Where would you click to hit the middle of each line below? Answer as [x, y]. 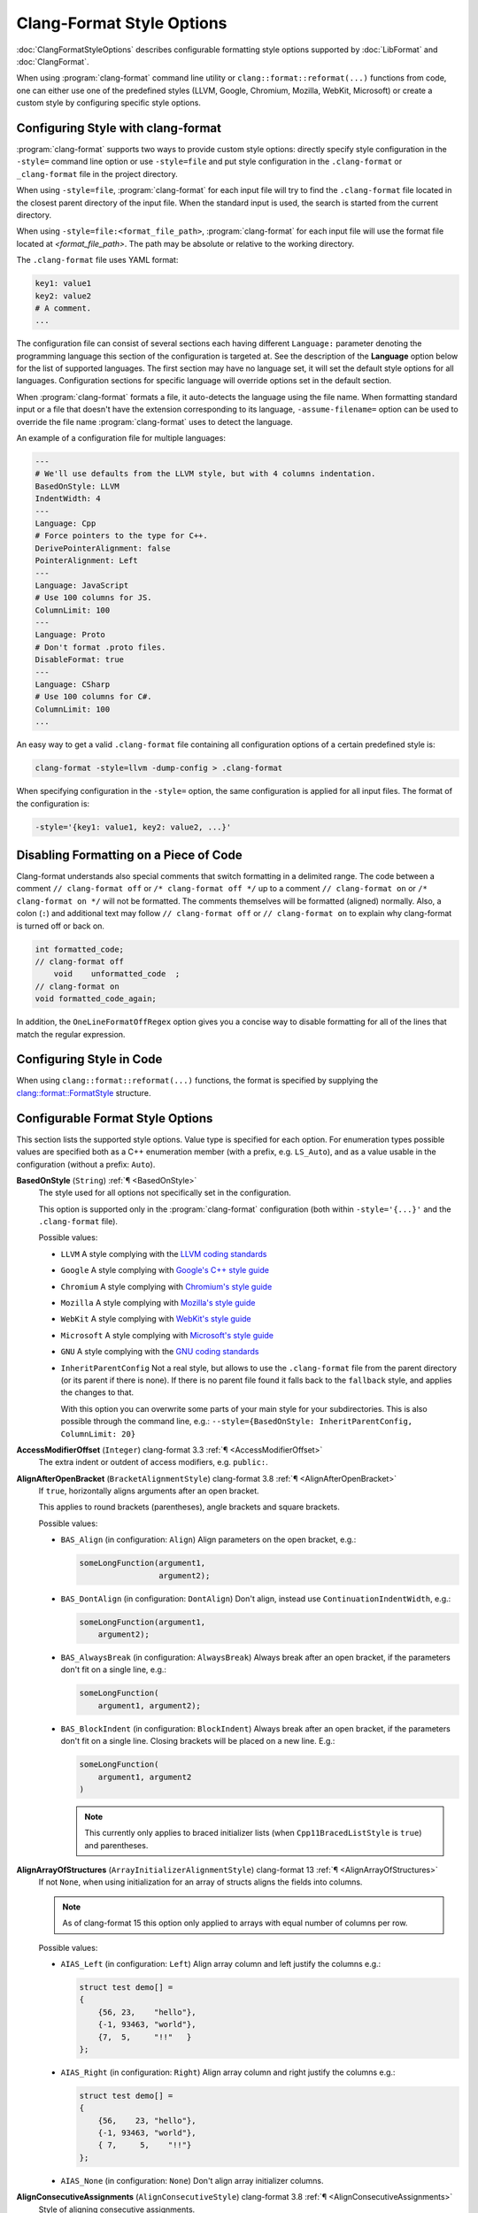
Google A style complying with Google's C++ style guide [165, 1270]
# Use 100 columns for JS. [93, 598]
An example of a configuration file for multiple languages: [121, 438]
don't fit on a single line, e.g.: [114, 1669]
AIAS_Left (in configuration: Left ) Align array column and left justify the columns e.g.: [221, 1964]
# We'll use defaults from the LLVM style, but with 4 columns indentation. [205, 474]
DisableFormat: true [79, 660]
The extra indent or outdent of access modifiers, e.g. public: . [154, 1462]
